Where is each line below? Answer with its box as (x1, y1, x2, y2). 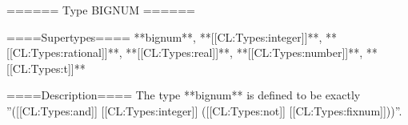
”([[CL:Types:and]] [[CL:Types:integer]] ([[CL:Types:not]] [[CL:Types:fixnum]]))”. (6, 102, 402, 119)
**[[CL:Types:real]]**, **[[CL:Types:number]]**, (126, 44, 363, 61)
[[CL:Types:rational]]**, (6, 44, 122, 61)
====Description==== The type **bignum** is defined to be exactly (6, 87, 361, 103)
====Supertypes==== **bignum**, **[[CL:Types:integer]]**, (6, 28, 322, 45)
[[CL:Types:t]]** (6, 59, 86, 76)
